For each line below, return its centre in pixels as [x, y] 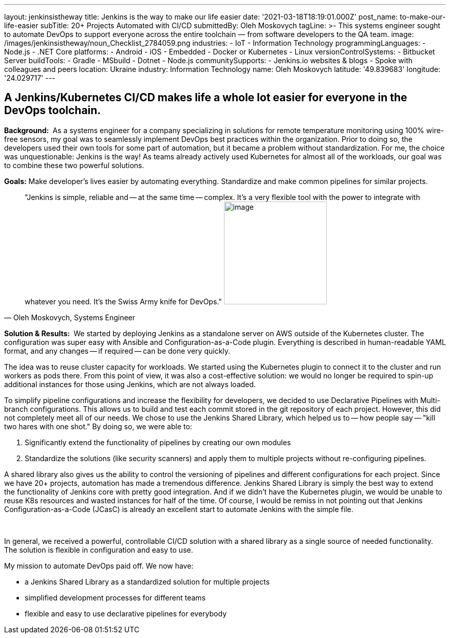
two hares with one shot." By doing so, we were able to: [98, 426]
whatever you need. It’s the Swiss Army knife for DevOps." [123, 301]
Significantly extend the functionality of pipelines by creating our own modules [158, 442]
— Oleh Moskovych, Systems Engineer [70, 317]
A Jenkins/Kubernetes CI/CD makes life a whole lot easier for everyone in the [206, 98]
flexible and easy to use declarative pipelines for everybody [126, 613]
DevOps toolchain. [53, 111]
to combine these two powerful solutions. [74, 165]
